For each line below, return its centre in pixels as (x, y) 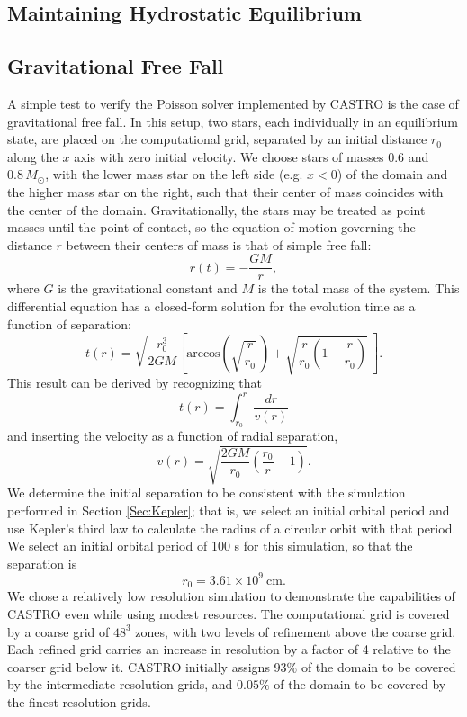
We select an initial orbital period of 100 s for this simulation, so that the (210, 546)
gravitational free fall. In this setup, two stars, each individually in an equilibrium (233, 121)
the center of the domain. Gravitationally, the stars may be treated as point (216, 209)
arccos (203, 353)
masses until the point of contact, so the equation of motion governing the (211, 227)
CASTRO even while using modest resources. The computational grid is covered (229, 613)
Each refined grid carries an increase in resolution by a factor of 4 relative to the (229, 649)
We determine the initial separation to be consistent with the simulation (207, 493)
